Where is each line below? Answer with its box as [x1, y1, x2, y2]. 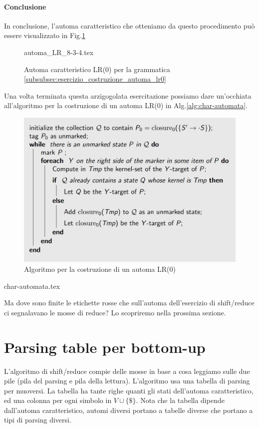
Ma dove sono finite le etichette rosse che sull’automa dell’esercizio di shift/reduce [4, 297, 255, 308]
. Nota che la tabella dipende [136, 395, 225, 405]
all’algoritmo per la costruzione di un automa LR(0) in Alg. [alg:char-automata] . [4, 100, 248, 111]
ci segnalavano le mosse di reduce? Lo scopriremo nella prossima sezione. [4, 307, 226, 317]
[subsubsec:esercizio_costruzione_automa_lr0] [24, 74, 166, 84]
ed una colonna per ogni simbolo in [4, 395, 112, 405]
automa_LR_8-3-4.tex [24, 47, 94, 57]
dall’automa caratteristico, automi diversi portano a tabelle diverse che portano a [4, 404, 253, 415]
